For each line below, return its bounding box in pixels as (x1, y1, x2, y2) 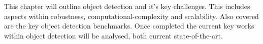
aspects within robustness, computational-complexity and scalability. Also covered (4, 10, 259, 21)
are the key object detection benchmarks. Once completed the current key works (4, 20, 254, 31)
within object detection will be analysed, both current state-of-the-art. (4, 30, 223, 40)
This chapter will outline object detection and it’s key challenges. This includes (4, 1, 250, 11)
